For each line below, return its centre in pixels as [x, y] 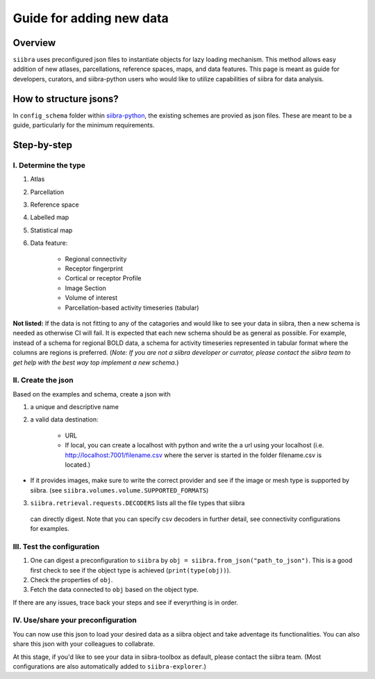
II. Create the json [43, 381]
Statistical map [51, 230]
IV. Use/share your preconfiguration [75, 621]
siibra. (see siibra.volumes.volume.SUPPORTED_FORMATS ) [119, 490]
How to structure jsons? [66, 98]
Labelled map [50, 217]
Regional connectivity [96, 259]
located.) [78, 465]
